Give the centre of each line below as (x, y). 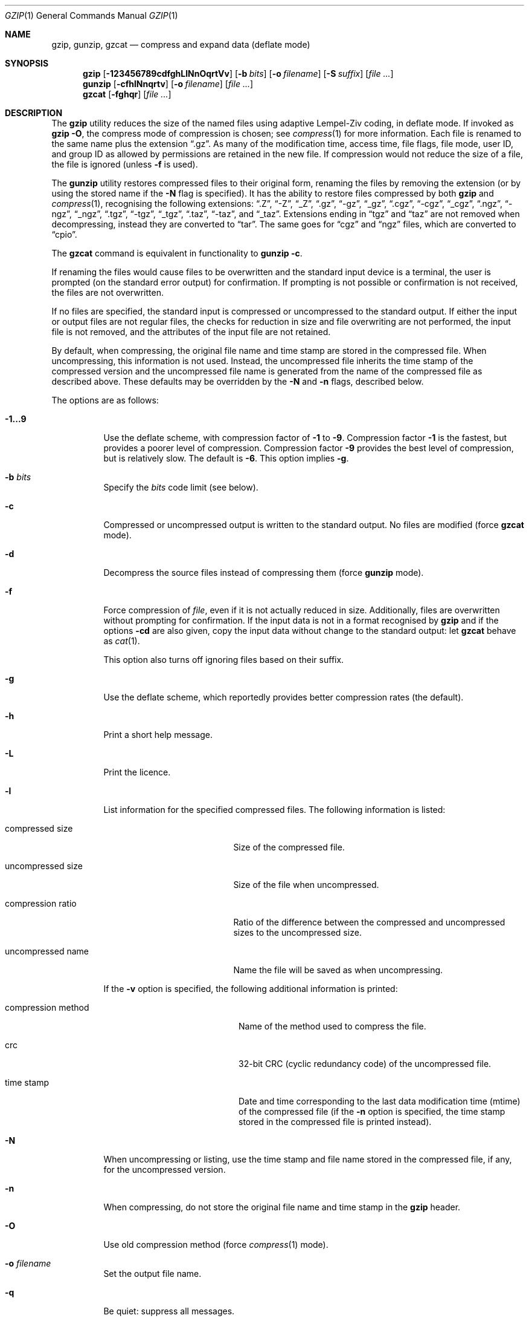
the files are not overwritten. (107, 292)
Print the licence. (137, 772)
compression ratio (41, 903)
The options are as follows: (105, 400)
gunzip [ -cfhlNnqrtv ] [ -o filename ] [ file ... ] (168, 84)
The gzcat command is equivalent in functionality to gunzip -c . (177, 253)
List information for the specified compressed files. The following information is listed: (274, 810)
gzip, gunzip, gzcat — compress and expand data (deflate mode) (181, 44)
